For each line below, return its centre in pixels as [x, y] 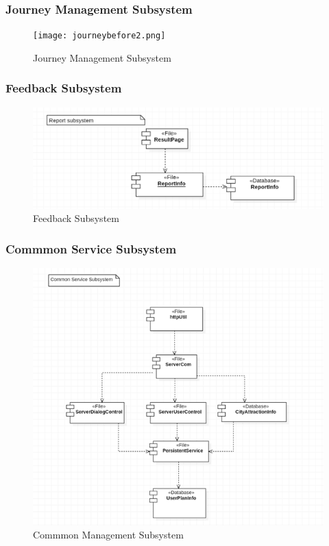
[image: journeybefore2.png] [99, 36]
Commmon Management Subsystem [108, 535]
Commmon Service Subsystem [91, 248]
